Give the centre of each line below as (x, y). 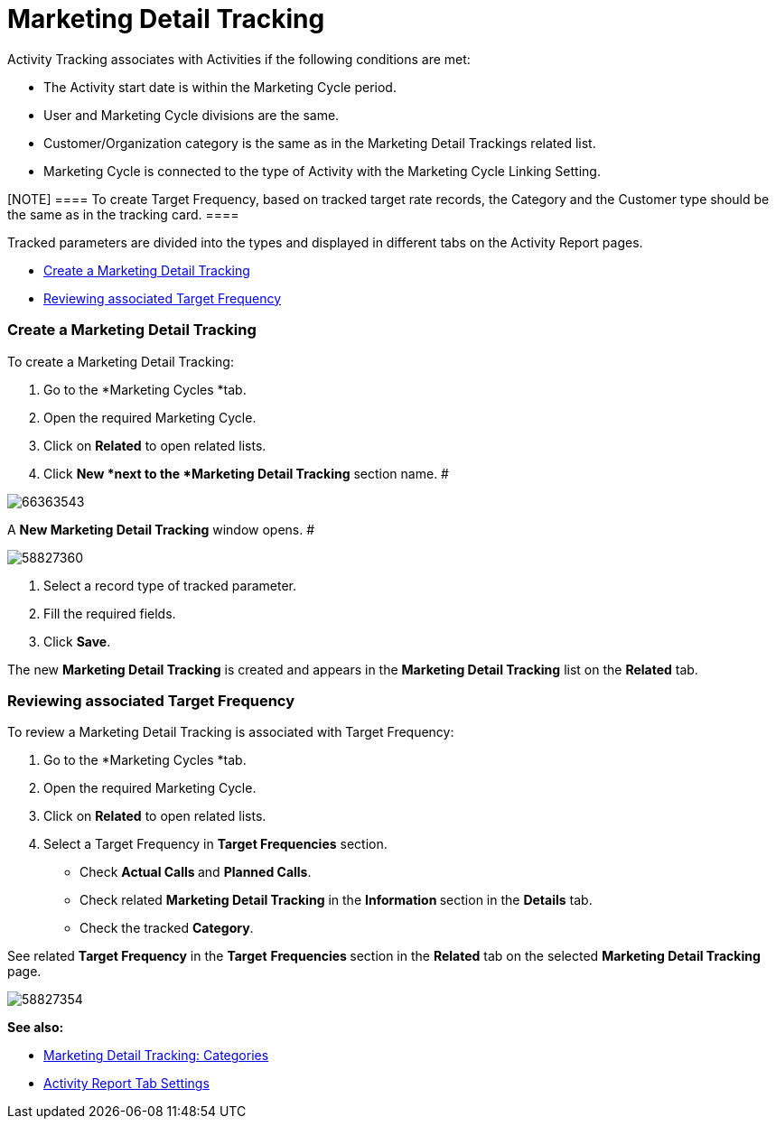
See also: (36, 1028)
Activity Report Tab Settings (126, 1084)
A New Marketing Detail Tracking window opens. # (161, 529)
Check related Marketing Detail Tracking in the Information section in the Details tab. (336, 900)
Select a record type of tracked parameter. (170, 585)
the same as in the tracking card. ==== (123, 214)
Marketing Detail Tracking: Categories (156, 1056)
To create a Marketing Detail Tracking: (121, 361)
